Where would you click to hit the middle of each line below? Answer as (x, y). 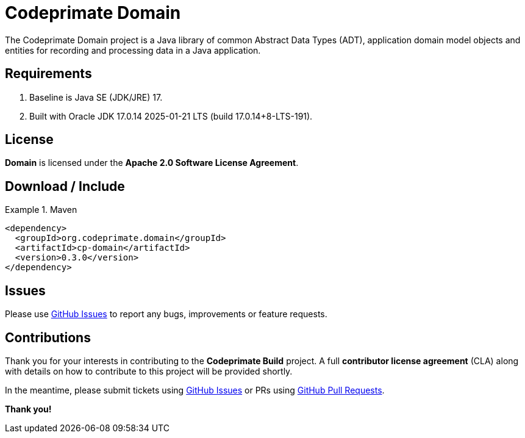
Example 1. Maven (41, 210)
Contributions (48, 337)
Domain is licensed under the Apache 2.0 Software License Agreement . (152, 163)
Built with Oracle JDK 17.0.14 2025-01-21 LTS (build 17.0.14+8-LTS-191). (171, 116)
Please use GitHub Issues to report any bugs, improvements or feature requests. (166, 314)
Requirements (48, 74)
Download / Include (65, 186)
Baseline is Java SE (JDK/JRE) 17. (96, 97)
